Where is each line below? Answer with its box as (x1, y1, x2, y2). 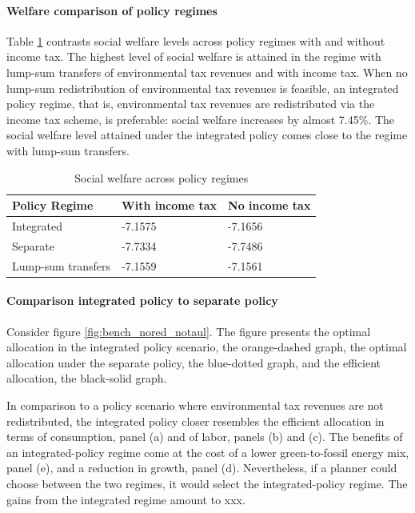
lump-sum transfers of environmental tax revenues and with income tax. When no (6, 63, 408, 80)
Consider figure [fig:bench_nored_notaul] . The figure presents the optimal (6, 323, 371, 339)
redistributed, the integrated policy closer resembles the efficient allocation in (6, 412, 385, 429)
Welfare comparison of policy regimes (6, 2, 217, 18)
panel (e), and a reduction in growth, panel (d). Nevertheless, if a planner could (6, 459, 397, 476)
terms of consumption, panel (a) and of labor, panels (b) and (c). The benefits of (6, 428, 403, 445)
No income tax (228, 197, 311, 214)
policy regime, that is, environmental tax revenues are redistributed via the (6, 95, 375, 112)
